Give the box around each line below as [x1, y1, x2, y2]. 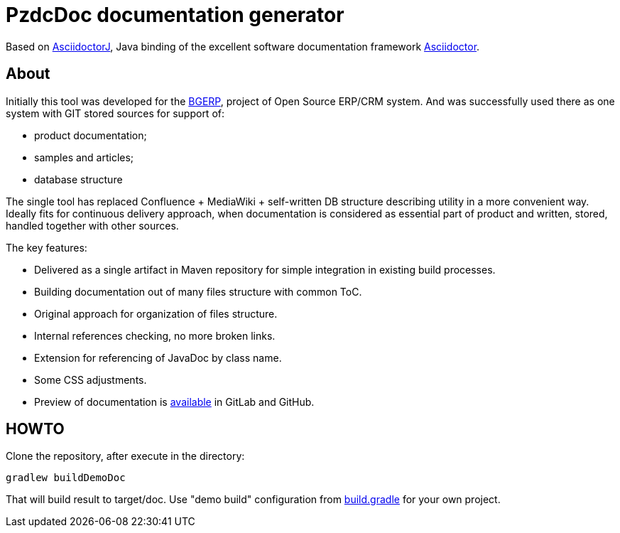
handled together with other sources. [6, 219, 179, 232]
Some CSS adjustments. [34, 373, 147, 386]
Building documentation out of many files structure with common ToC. [34, 285, 362, 298]
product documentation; [34, 129, 147, 141]
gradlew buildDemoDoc [6, 472, 126, 484]
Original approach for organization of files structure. [34, 307, 278, 320]
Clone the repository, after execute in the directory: [6, 450, 245, 463]
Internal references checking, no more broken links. [34, 329, 276, 342]
